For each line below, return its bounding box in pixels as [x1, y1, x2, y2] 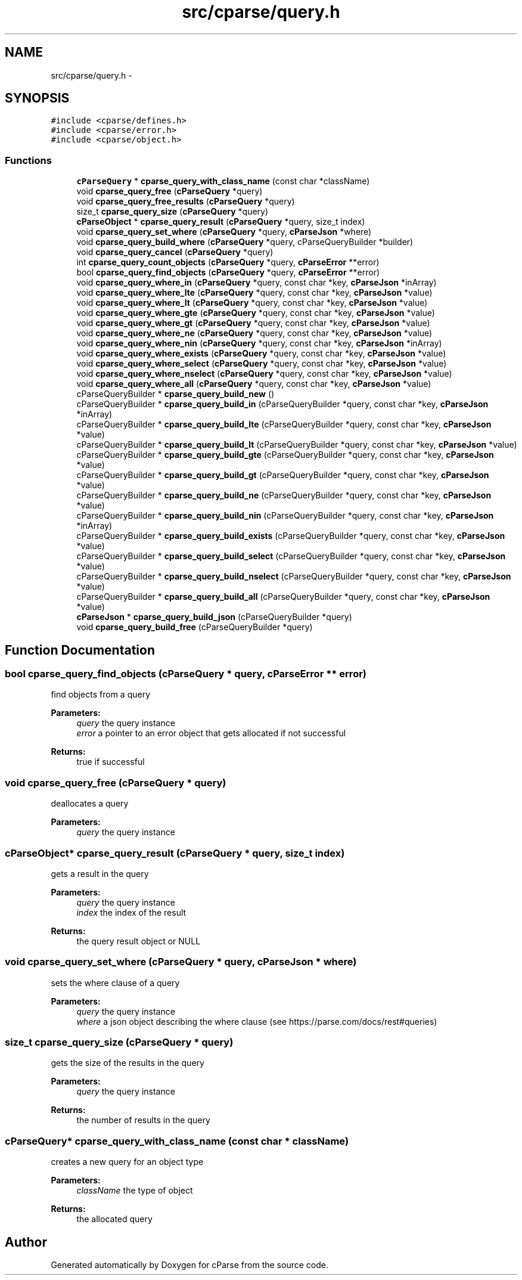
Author [5, 1234, 47, 1250]
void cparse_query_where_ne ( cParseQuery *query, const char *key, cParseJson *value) [76, 328, 433, 339]
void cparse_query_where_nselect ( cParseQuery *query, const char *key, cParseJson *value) [76, 368, 452, 379]
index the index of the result [76, 907, 187, 918]
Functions [5, 154, 52, 166]
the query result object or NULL [76, 935, 201, 946]
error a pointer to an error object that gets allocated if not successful [76, 728, 346, 739]
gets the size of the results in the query [51, 1058, 204, 1068]
